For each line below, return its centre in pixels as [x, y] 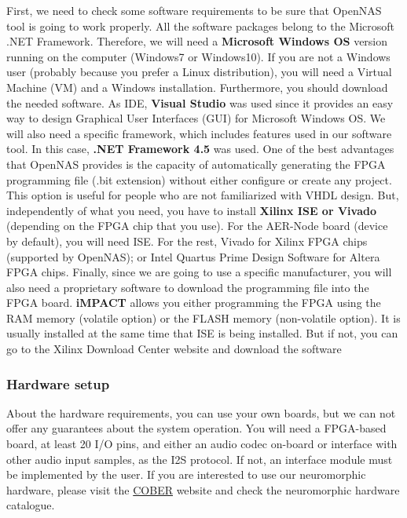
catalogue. [31, 505]
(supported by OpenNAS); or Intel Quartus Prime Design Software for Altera [193, 256]
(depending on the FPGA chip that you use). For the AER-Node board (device [197, 226]
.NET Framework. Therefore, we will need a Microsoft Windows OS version [197, 41]
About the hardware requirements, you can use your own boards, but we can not [201, 412]
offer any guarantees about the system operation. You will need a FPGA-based [196, 428]
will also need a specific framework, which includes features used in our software [199, 133]
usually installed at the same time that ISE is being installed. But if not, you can [202, 333]
